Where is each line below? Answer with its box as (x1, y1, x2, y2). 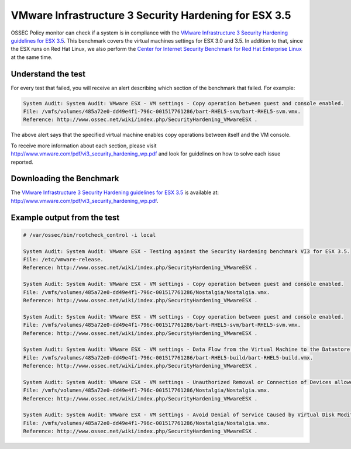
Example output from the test (11, 212, 120, 222)
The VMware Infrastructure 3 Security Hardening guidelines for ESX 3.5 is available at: (11, 189, 219, 196)
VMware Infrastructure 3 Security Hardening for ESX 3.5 (11, 9, 291, 22)
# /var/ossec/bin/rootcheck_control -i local (23, 232, 156, 238)
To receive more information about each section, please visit (11, 142, 157, 149)
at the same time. (11, 53, 53, 61)
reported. (11, 158, 33, 165)
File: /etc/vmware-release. (23, 256, 104, 263)
